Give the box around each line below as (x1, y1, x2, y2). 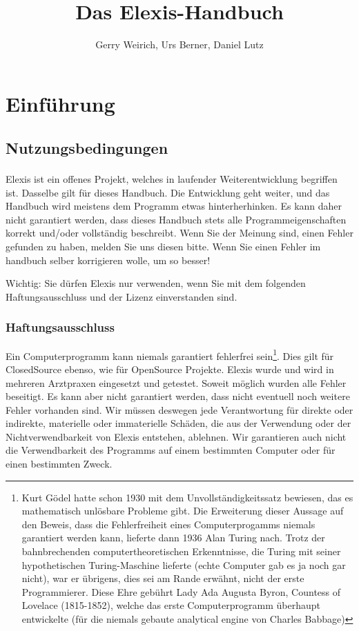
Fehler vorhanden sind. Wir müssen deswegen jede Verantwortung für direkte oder (6, 402, 353, 417)
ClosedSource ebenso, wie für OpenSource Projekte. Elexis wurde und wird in (6, 361, 334, 376)
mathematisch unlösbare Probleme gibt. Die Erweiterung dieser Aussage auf (21, 503, 344, 518)
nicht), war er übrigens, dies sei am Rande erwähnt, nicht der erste (21, 571, 304, 585)
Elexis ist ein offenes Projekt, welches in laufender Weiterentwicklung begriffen (6, 172, 338, 186)
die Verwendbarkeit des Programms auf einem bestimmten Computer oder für (6, 443, 336, 457)
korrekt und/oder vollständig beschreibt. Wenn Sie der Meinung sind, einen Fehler (6, 226, 353, 240)
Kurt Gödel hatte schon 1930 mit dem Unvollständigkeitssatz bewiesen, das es (21, 490, 353, 504)
